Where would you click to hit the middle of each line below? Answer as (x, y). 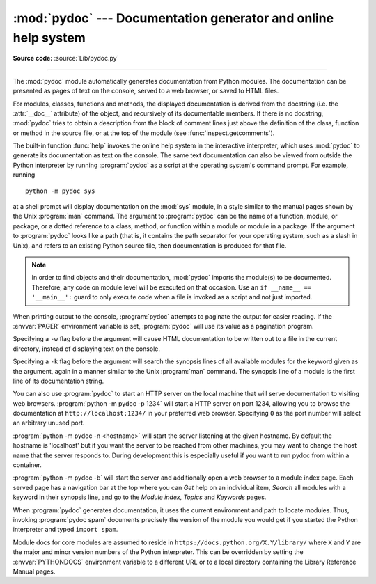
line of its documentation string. (58, 381)
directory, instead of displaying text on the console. (86, 349)
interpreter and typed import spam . (65, 530)
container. (27, 465)
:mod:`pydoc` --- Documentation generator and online (173, 18)
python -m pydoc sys (60, 191)
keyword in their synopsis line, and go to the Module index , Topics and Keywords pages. (140, 497)
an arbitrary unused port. (49, 423)
